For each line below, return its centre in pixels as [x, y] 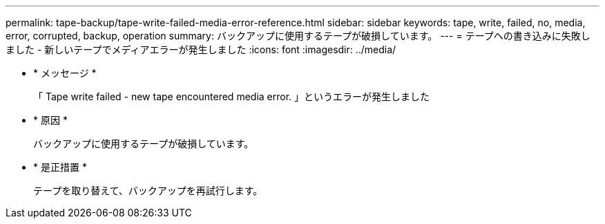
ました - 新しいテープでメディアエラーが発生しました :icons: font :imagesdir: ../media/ [201, 49]
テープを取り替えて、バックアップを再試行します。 [148, 190]
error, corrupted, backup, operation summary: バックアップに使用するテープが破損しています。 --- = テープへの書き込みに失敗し [298, 36]
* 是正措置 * [60, 167]
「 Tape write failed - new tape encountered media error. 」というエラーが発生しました [232, 96]
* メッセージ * [65, 73]
